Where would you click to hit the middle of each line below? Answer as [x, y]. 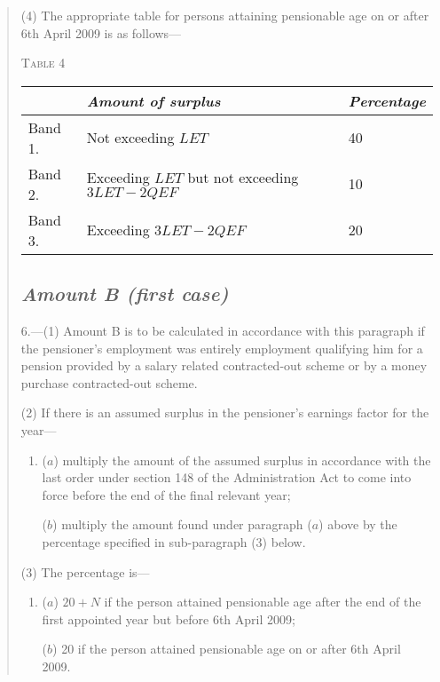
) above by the [358, 524]
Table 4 [43, 63]
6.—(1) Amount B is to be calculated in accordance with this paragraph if [223, 330]
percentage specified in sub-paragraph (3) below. [174, 541]
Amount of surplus [153, 100]
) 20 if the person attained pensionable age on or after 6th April [227, 649]
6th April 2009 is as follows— [101, 32]
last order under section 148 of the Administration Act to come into [227, 477]
